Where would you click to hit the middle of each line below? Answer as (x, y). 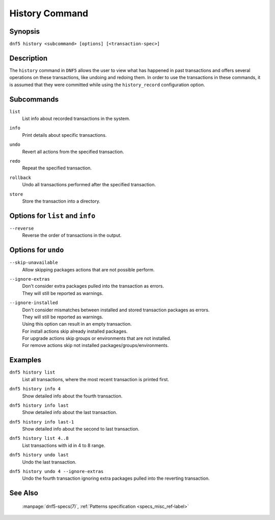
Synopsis (25, 31)
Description (29, 58)
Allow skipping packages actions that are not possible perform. (88, 269)
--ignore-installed (34, 303)
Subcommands (34, 99)
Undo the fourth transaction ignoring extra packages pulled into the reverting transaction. (116, 478)
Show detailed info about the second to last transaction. (81, 429)
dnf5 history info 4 (35, 389)
